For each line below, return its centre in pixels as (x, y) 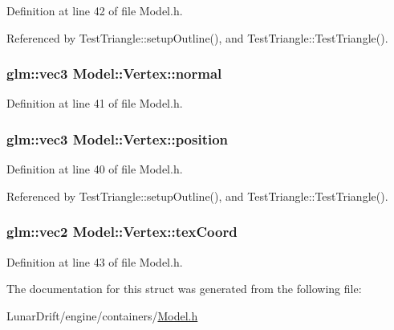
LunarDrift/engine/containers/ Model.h (102, 315)
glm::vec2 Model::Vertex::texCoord (122, 232)
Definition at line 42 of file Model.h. (95, 10)
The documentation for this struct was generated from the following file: (184, 289)
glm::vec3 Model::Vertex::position (118, 139)
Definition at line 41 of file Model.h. (95, 103)
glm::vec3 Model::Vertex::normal (114, 73)
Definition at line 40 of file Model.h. (95, 169)
